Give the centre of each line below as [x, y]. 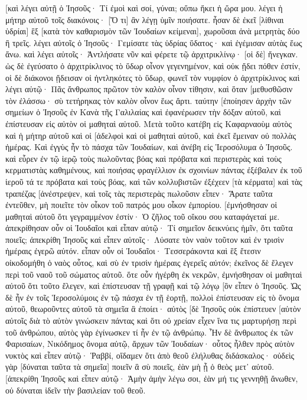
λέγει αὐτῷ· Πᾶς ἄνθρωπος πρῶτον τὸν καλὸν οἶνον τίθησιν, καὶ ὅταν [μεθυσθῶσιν [149, 89]
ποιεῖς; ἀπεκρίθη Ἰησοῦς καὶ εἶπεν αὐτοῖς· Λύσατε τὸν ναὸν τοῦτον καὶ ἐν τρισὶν [145, 239]
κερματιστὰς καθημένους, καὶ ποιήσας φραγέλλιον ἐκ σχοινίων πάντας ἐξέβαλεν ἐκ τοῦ [154, 170]
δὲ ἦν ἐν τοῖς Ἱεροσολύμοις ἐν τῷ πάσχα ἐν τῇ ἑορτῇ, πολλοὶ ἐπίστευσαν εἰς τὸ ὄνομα [152, 297]
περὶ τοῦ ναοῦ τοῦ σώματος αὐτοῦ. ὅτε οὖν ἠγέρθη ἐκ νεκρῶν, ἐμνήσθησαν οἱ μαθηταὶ [154, 274]
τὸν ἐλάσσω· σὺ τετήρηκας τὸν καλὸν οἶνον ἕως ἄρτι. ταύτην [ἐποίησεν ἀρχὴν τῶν [148, 100]
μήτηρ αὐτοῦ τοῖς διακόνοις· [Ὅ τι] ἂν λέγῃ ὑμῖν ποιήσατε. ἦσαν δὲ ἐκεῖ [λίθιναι [145, 19]
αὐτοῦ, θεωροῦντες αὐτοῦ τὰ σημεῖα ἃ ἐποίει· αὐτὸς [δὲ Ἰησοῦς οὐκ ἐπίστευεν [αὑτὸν [153, 309]
